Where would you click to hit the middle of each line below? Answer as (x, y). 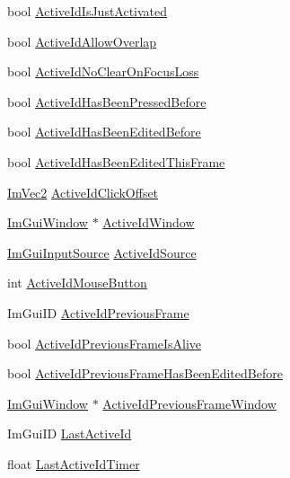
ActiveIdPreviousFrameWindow (189, 403)
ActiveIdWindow (149, 222)
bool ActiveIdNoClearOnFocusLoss (103, 71)
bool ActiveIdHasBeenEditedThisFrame (116, 161)
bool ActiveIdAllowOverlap (82, 41)
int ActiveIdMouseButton (77, 283)
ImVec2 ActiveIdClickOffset (83, 192)
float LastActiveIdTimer (74, 463)
